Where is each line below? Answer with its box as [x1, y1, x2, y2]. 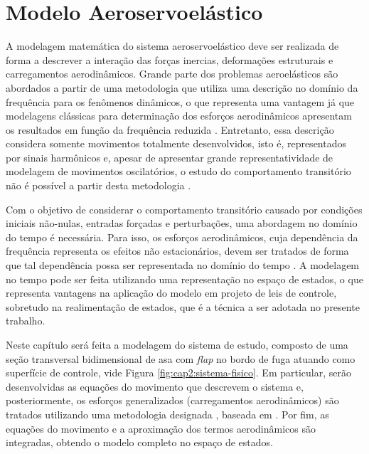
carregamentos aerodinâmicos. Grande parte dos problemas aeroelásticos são [6, 66, 338, 81]
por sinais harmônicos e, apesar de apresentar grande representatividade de [6, 149, 333, 164]
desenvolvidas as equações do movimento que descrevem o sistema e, [6, 379, 304, 394]
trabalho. [6, 313, 46, 328]
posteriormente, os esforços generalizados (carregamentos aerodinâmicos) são [6, 393, 339, 408]
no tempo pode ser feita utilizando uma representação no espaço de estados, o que [6, 271, 363, 286]
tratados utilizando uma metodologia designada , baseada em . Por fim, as [6, 406, 329, 421]
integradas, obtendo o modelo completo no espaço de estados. [6, 435, 273, 450]
